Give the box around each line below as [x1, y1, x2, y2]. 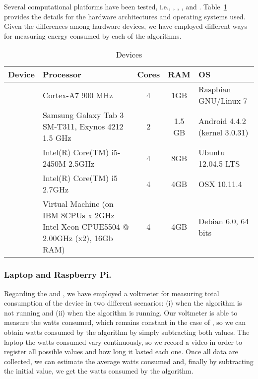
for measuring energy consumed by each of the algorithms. [4, 30, 182, 41]
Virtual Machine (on [42, 198, 114, 210]
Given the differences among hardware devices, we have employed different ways [4, 21, 248, 31]
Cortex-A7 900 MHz [42, 89, 113, 101]
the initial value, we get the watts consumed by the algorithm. [4, 366, 193, 376]
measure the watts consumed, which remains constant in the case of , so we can [4, 317, 246, 327]
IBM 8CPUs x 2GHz [42, 209, 115, 221]
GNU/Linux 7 [198, 95, 248, 107]
